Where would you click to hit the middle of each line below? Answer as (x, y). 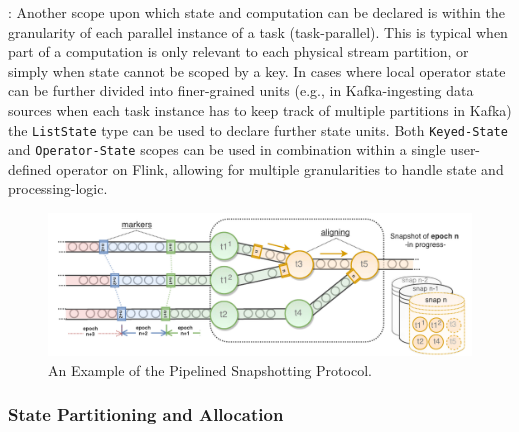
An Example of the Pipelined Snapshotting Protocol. (210, 369)
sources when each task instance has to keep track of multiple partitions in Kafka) (260, 109)
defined (30, 168)
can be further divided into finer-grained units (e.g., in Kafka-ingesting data (241, 90)
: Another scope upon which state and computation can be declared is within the (256, 12)
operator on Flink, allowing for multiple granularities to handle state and (280, 168)
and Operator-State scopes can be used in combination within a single (227, 149)
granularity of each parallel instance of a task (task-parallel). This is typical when (258, 31)
